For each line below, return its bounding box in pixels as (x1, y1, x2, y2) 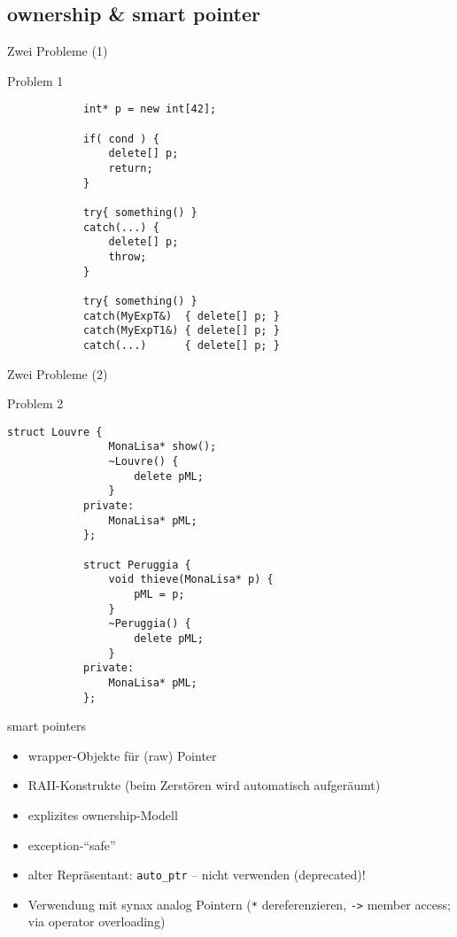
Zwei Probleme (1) (7, 42, 108, 60)
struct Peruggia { (82, 558, 191, 571)
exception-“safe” (27, 835, 116, 854)
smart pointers (7, 716, 86, 735)
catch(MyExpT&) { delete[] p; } (82, 309, 280, 322)
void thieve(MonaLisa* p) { (108, 573, 274, 586)
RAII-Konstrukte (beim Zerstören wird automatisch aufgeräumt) (27, 776, 381, 794)
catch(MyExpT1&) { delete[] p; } (82, 324, 280, 337)
